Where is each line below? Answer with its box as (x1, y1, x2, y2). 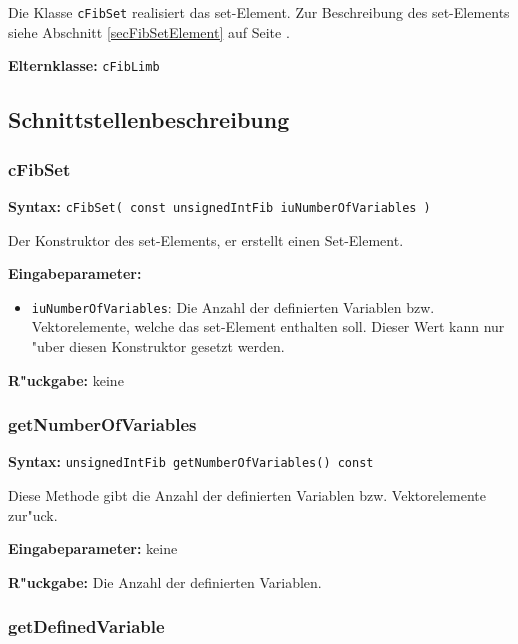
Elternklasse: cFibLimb (8, 55, 160, 76)
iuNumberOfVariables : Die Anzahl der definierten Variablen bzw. (31, 296, 435, 317)
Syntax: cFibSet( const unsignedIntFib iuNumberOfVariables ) (8, 195, 431, 216)
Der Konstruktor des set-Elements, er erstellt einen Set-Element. (8, 229, 404, 250)
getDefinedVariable (8, 614, 165, 639)
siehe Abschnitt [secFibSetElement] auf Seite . (8, 21, 290, 42)
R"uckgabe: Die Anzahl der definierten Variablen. (8, 571, 322, 592)
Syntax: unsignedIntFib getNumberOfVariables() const (8, 451, 374, 472)
